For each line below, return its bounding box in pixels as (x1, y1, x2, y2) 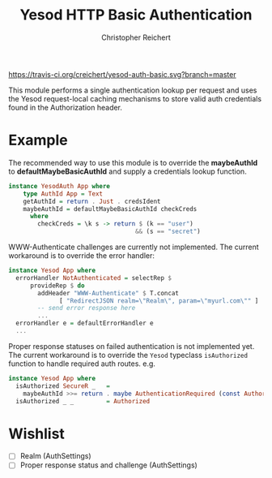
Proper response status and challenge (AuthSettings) (19, 460, 198, 470)
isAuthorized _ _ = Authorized (15, 397, 151, 405)
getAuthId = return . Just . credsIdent (23, 197, 161, 205)
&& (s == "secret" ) (134, 227, 201, 236)
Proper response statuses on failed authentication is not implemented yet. (8, 341, 255, 351)
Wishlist (8, 424, 65, 443)
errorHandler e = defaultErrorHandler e (15, 319, 154, 328)
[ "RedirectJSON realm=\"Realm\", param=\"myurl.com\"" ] (59, 296, 259, 305)
